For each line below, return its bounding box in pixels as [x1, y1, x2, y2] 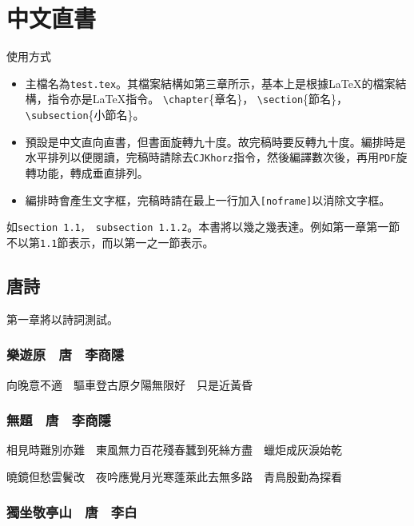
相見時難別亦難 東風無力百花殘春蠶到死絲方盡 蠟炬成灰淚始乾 [6, 441, 342, 458]
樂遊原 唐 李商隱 [6, 345, 125, 365]
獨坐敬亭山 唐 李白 [6, 502, 137, 522]
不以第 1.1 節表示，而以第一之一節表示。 [6, 233, 214, 250]
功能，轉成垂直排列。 [36, 164, 149, 181]
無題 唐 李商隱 [6, 410, 111, 430]
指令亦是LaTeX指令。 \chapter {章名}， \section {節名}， [47, 90, 348, 107]
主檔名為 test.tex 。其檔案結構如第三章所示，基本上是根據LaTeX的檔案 [25, 74, 396, 91]
